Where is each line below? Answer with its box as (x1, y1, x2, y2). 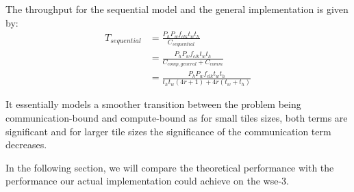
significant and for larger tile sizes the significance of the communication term (5, 124, 331, 138)
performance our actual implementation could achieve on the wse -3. (5, 174, 289, 188)
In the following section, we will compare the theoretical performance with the (5, 160, 334, 174)
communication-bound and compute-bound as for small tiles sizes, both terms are (5, 111, 348, 125)
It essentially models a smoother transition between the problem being (5, 97, 301, 111)
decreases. (5, 137, 47, 152)
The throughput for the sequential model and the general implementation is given (5, 2, 349, 16)
